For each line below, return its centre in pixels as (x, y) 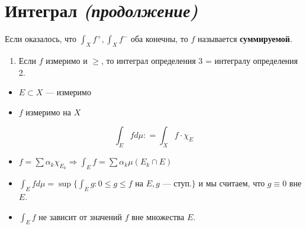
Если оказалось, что (41, 39)
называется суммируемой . (245, 39)
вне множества (158, 216)
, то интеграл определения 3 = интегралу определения (199, 60)
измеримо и (67, 60)
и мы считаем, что (232, 183)
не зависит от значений (80, 216)
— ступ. (177, 184)
